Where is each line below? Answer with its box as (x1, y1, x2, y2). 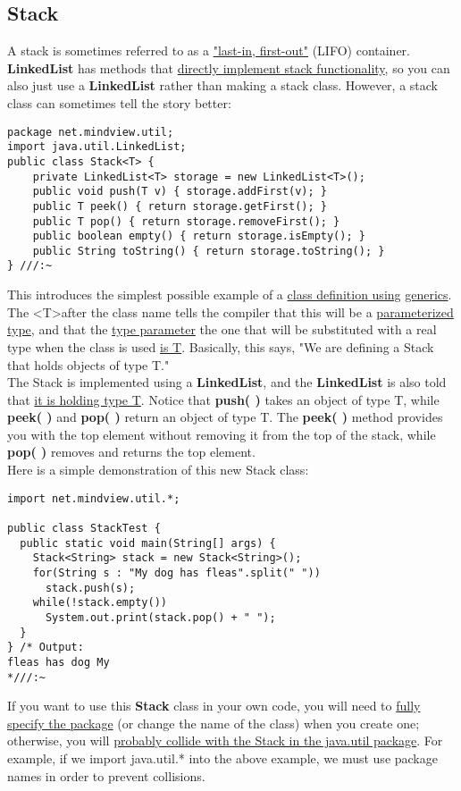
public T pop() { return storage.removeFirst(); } (32, 215, 340, 228)
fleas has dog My (7, 655, 110, 669)
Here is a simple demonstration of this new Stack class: (7, 460, 309, 479)
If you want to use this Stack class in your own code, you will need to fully (7, 696, 421, 715)
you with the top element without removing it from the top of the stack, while (7, 425, 436, 443)
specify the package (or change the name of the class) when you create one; (7, 713, 420, 732)
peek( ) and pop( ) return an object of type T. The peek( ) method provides (7, 408, 443, 426)
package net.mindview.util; (7, 125, 174, 139)
